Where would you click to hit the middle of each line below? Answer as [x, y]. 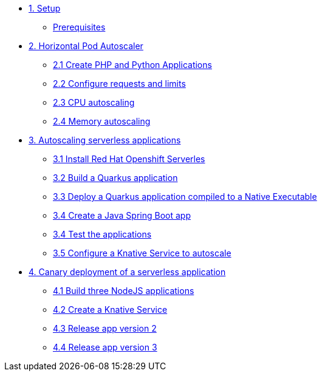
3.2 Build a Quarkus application [115, 178]
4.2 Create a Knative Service [110, 309]
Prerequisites [79, 27]
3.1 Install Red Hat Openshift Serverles [129, 159]
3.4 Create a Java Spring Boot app [122, 215]
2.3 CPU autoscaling [94, 102]
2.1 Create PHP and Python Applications [132, 65]
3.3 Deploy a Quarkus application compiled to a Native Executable [185, 197]
